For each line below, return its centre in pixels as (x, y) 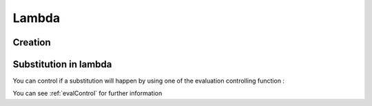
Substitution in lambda (62, 64)
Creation (32, 42)
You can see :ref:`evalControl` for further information (87, 94)
